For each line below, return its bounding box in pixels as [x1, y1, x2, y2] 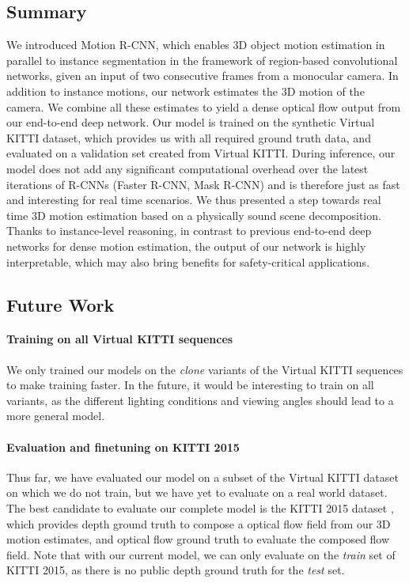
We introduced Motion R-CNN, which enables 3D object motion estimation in [6, 36, 385, 53]
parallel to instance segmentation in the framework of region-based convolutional [6, 51, 398, 68]
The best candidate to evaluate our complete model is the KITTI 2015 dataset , [6, 500, 394, 517]
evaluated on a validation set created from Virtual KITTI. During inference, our [6, 145, 396, 161]
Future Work [6, 292, 115, 316]
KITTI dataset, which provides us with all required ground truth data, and [6, 129, 371, 146]
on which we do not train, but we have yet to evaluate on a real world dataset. [6, 484, 388, 501]
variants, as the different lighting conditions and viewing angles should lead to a [6, 392, 394, 408]
